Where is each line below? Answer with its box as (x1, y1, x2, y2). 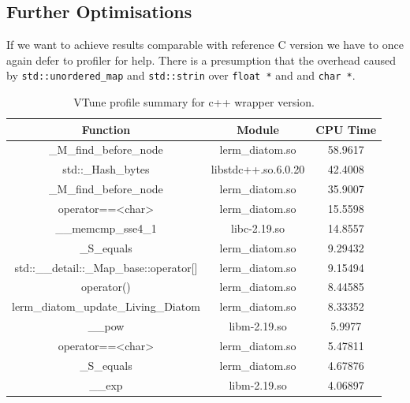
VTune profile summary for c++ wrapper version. (73, 94, 315, 110)
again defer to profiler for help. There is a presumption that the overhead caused (6, 51, 397, 68)
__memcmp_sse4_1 (55, 219, 157, 236)
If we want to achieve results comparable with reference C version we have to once (6, 36, 404, 53)
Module (237, 121, 279, 137)
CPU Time (315, 121, 377, 137)
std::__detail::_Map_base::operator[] (14, 259, 198, 275)
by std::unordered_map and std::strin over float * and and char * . (6, 67, 356, 84)
